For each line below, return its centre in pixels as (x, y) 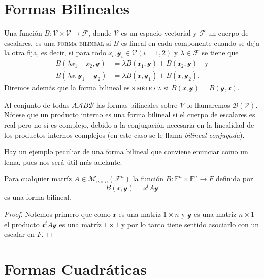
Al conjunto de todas (37, 104)
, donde (100, 33)
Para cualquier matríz (38, 179)
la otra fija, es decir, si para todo (55, 53)
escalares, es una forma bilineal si (58, 42)
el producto (22, 224)
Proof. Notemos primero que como (57, 214)
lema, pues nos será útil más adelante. (63, 161)
